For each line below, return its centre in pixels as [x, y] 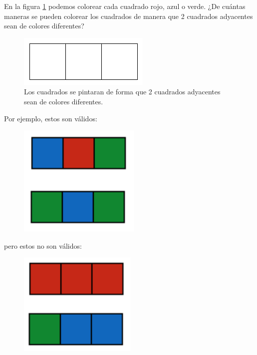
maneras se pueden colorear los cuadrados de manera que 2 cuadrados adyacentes [128, 16]
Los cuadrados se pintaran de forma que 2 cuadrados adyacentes [122, 92]
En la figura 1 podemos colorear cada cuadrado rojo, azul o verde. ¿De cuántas [125, 6]
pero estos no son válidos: [43, 245]
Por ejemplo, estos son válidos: [51, 118]
